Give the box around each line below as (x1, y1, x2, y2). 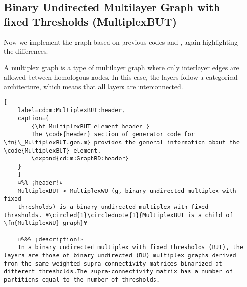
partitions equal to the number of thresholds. (4, 276, 160, 283)
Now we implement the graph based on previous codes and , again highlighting (4, 36, 238, 47)
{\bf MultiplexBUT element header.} (31, 123, 150, 130)
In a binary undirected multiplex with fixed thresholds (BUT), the (17, 244, 243, 251)
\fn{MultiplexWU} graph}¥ (4, 220, 87, 227)
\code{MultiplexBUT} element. (4, 147, 101, 154)
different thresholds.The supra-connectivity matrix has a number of (4, 268, 233, 275)
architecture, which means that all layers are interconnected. (4, 81, 183, 91)
